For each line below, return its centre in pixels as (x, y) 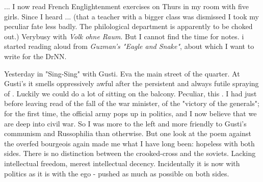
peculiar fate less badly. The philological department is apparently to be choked (128, 26)
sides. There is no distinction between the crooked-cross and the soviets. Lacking (130, 153)
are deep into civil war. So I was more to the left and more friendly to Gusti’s (125, 123)
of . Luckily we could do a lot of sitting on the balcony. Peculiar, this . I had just (130, 93)
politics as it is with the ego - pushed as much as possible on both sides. (117, 173)
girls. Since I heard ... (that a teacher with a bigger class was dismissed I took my (131, 16)
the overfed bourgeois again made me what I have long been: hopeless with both (129, 143)
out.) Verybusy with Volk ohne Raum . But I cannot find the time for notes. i (124, 36)
